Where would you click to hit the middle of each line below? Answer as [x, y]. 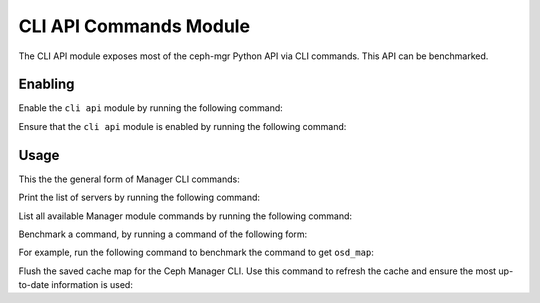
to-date [34, 285]
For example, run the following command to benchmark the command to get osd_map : [196, 252]
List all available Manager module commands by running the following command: [185, 216]
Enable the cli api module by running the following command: [151, 108]
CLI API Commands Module [134, 26]
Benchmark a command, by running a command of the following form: [163, 234]
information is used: [92, 285]
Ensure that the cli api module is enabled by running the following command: [182, 126]
